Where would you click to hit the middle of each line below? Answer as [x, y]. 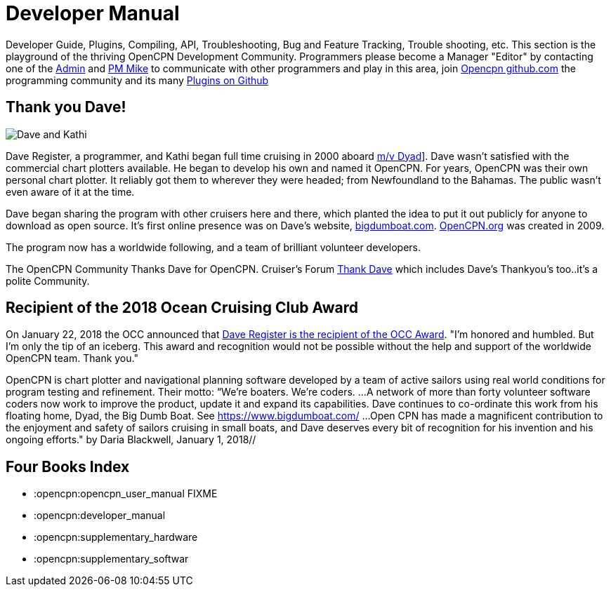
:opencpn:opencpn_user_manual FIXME [126, 494]
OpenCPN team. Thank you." [72, 358]
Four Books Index [68, 466]
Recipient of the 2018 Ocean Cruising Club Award [182, 308]
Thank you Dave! [66, 107]
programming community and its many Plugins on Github [137, 80]
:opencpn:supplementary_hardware [116, 537]
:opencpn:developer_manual [100, 516]
